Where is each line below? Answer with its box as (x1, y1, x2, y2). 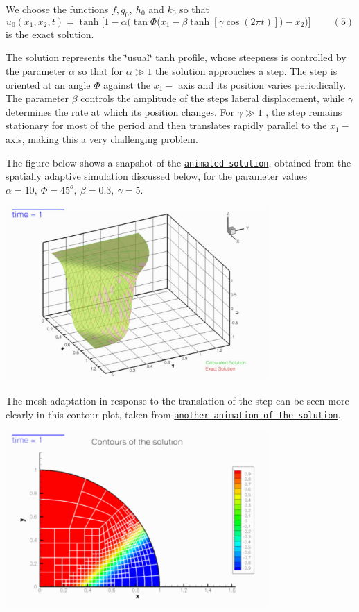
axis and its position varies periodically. (178, 77, 347, 92)
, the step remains (265, 104, 342, 119)
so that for (78, 63, 123, 78)
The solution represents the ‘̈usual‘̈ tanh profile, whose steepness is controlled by (6, 50, 347, 65)
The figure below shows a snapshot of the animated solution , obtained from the (6, 155, 351, 169)
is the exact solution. (6, 26, 94, 41)
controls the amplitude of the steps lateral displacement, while (80, 91, 345, 105)
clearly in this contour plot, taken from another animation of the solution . (6, 407, 341, 422)
